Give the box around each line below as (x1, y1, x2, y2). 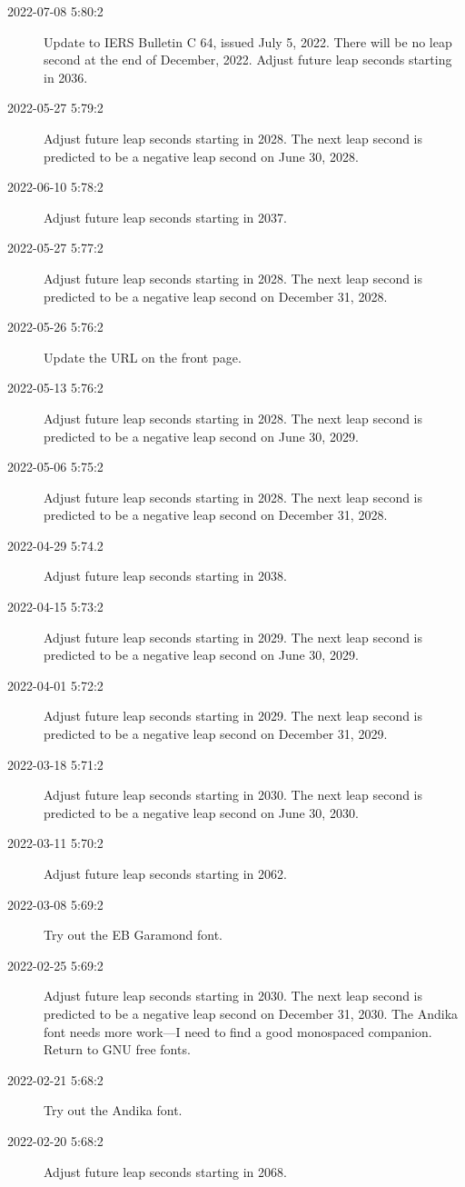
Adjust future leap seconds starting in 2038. (44, 566, 287, 585)
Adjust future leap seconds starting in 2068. (44, 1162, 287, 1181)
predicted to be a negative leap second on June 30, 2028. (44, 146, 359, 165)
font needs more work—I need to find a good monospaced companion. (44, 1022, 432, 1041)
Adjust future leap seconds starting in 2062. (44, 864, 287, 883)
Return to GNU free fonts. (44, 1040, 191, 1059)
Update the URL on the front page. (44, 347, 242, 366)
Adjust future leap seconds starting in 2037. (44, 207, 287, 226)
